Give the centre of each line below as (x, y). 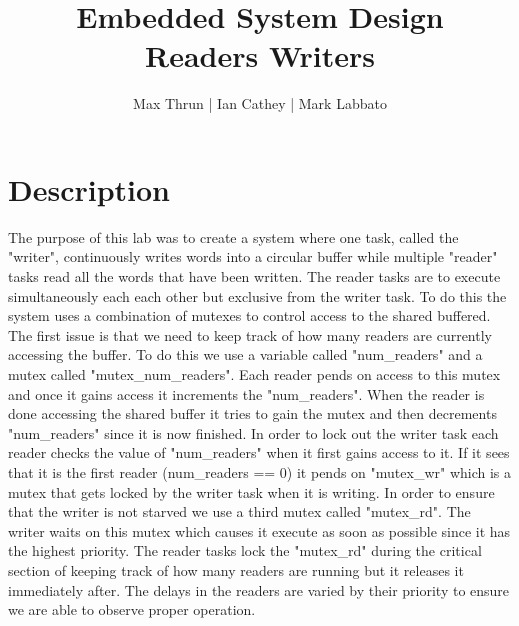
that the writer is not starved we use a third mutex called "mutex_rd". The (239, 511)
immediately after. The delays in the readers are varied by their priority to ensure (259, 589)
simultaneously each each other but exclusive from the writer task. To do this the (257, 295)
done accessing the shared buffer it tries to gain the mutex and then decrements (252, 413)
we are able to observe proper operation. (132, 609)
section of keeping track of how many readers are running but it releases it (236, 569)
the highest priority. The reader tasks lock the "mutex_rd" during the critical (245, 550)
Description (89, 188)
